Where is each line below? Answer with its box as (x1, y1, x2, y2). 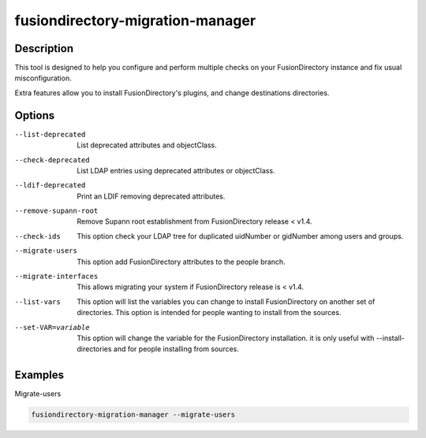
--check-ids (14, 232, 61, 240)
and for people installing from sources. (113, 344, 240, 354)
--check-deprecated (14, 155, 90, 165)
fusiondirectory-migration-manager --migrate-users (31, 410, 236, 419)
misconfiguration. (14, 73, 72, 83)
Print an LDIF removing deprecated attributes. (77, 191, 226, 201)
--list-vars (14, 297, 61, 306)
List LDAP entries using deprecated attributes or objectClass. (77, 165, 275, 175)
